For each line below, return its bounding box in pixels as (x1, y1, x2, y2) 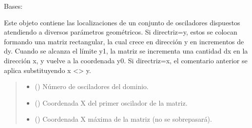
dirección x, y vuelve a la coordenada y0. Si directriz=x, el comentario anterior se (4, 55, 248, 65)
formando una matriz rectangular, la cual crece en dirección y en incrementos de (4, 36, 244, 46)
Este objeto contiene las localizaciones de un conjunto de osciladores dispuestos (4, 17, 240, 27)
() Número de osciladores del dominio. (35, 81, 149, 91)
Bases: (4, 1, 23, 11)
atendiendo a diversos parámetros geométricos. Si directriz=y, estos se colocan (4, 27, 237, 37)
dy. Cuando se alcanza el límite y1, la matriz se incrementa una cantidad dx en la (4, 46, 248, 56)
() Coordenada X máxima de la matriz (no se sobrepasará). (35, 114, 212, 124)
